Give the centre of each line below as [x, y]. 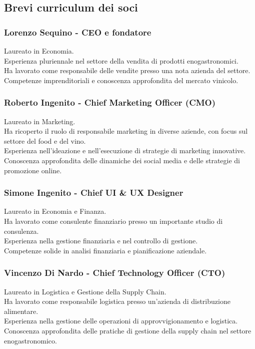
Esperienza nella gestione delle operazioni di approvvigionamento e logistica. [121, 321]
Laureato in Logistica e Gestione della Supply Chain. [85, 291]
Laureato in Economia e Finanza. [55, 211]
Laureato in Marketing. [40, 121]
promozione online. [33, 170]
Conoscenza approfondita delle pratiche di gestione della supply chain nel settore [128, 330]
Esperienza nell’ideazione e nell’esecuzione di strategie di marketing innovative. [125, 150]
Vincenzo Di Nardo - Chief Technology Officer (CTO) [115, 273]
